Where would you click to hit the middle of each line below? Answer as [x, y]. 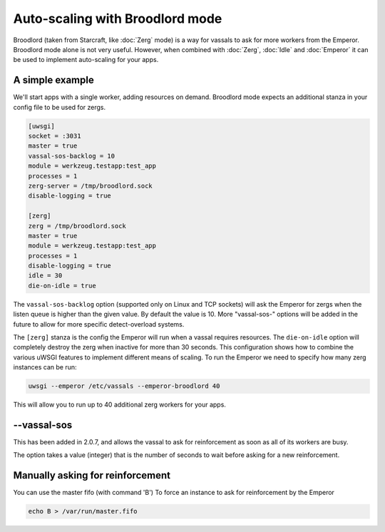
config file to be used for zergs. [60, 107]
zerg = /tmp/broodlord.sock [77, 226]
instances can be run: [45, 367]
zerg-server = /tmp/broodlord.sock [90, 186]
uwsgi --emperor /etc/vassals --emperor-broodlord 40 [124, 386]
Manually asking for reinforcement [92, 475]
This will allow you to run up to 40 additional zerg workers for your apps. [119, 405]
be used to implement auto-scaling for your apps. [86, 60]
